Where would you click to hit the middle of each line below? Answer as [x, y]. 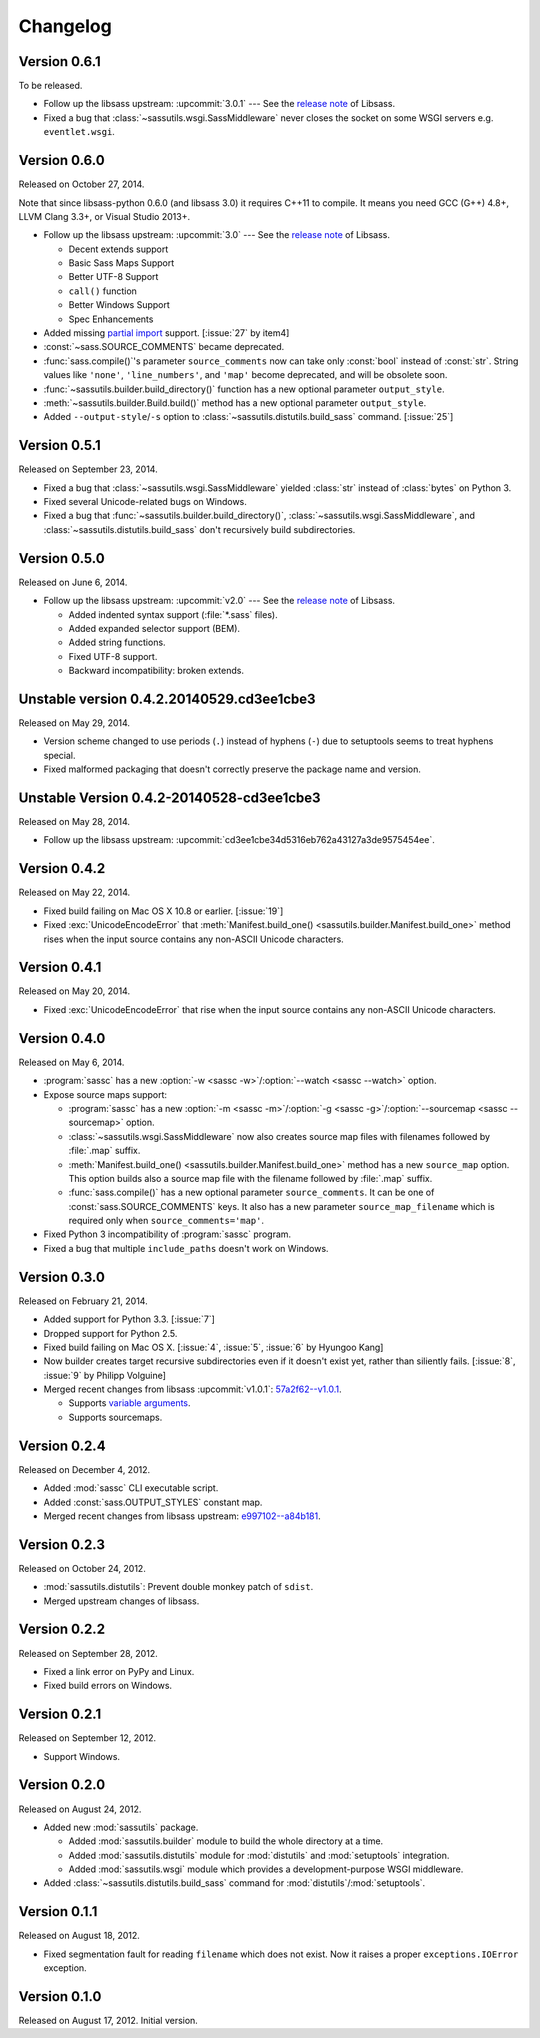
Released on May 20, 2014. [74, 991]
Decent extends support [118, 249]
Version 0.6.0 [61, 160]
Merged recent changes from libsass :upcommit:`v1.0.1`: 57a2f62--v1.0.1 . [192, 1389]
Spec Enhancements [111, 319]
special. [59, 755]
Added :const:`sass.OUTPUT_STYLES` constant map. [153, 1502]
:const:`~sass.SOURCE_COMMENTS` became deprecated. [164, 347]
